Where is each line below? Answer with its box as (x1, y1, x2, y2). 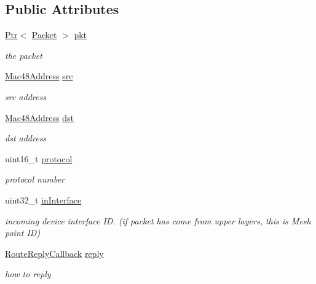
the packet (5, 49, 42, 61)
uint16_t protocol (5, 152, 73, 165)
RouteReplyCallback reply (5, 247, 104, 259)
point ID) (5, 226, 41, 239)
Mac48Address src (5, 69, 73, 82)
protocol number (5, 173, 65, 186)
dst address (5, 132, 47, 144)
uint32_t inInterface (5, 193, 82, 206)
